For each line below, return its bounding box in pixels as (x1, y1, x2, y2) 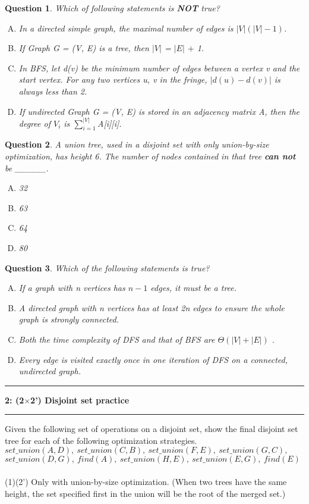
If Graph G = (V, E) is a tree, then (18, 42, 149, 54)
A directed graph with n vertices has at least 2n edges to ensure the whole (18, 301, 285, 314)
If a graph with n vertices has (18, 281, 125, 294)
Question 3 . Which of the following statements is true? (5, 261, 210, 274)
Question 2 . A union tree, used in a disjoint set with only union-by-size (5, 138, 269, 151)
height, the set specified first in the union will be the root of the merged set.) (5, 487, 286, 499)
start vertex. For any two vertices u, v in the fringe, (18, 73, 207, 86)
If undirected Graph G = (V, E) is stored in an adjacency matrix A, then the (18, 105, 299, 117)
